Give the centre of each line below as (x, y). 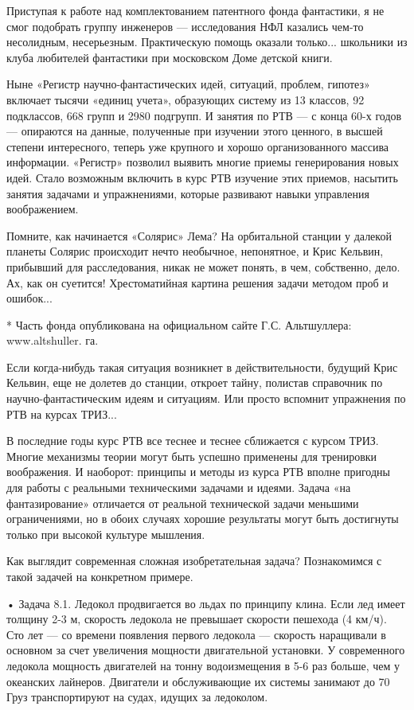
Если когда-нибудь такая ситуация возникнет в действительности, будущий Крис (202, 367)
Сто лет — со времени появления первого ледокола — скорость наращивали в (196, 634)
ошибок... (29, 298)
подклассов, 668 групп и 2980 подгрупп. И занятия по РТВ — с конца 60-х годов (204, 115)
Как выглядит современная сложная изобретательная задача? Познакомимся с (194, 561)
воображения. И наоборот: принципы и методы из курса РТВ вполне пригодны (198, 472)
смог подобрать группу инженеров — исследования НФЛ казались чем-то (185, 26)
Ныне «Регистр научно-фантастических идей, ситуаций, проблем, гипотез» (188, 84)
